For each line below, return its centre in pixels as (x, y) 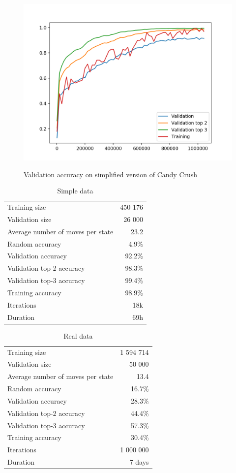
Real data (78, 335)
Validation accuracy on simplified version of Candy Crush (111, 174)
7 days (139, 462)
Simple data (75, 191)
